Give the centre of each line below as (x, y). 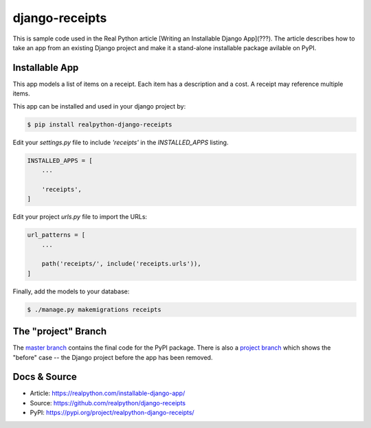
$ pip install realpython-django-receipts (100, 124)
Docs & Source (45, 377)
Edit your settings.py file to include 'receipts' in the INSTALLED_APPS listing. (121, 142)
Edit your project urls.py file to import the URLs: (80, 217)
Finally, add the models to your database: (71, 291)
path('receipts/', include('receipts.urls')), (122, 264)
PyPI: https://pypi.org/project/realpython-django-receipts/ (112, 413)
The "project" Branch (59, 331)
